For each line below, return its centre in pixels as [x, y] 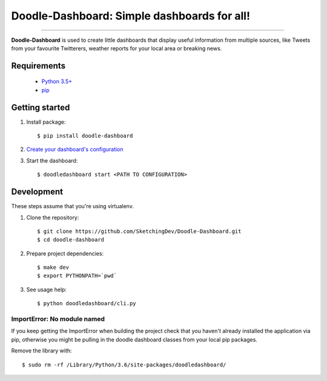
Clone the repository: [53, 217]
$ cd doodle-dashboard [71, 240]
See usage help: [46, 289]
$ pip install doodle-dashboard [85, 136]
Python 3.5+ [57, 81]
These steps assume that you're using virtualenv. [73, 206]
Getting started [41, 107]
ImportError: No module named [58, 319]
